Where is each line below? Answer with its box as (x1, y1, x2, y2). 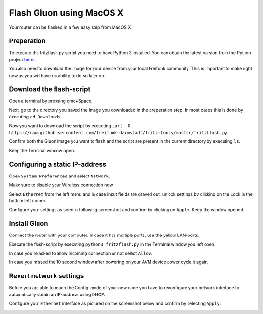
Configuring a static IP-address (9, 160, 107, 168)
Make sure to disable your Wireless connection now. (9, 182, 114, 188)
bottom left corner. (9, 197, 47, 203)
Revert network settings (9, 272, 84, 280)
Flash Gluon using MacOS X (9, 7, 124, 18)
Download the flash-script (9, 85, 91, 94)
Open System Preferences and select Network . (9, 173, 110, 179)
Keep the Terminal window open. (9, 147, 75, 153)
